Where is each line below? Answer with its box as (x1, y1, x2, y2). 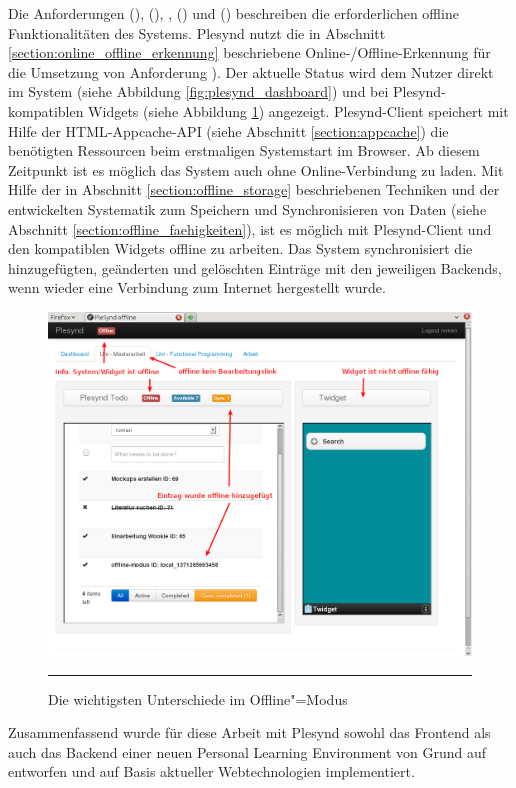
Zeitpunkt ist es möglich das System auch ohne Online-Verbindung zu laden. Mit (8, 159, 504, 180)
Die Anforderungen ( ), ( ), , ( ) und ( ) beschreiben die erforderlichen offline (8, 3, 459, 23)
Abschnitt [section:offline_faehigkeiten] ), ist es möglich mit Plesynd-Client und (8, 218, 492, 239)
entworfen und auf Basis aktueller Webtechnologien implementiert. (8, 761, 415, 782)
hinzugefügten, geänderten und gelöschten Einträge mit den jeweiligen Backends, (8, 257, 502, 278)
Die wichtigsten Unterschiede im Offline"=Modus (48, 688, 348, 709)
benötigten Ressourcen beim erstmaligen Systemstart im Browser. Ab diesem (8, 140, 480, 161)
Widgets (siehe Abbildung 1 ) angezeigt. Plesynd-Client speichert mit (88, 100, 509, 121)
